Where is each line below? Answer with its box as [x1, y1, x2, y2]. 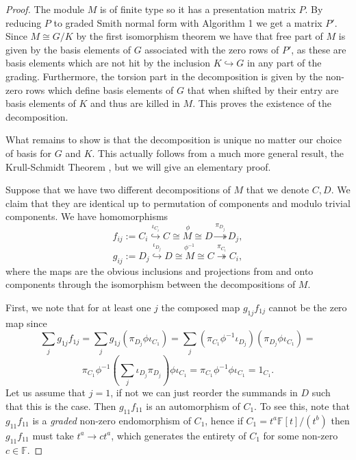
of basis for [5, 145, 52, 160]
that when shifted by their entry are [187, 82, 339, 97]
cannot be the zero [268, 300, 347, 314]
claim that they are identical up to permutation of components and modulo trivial [5, 195, 351, 210]
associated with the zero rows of [144, 42, 279, 56]
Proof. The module [5, 2, 85, 16]
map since [5, 315, 47, 330]
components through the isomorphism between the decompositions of [5, 277, 296, 291]
